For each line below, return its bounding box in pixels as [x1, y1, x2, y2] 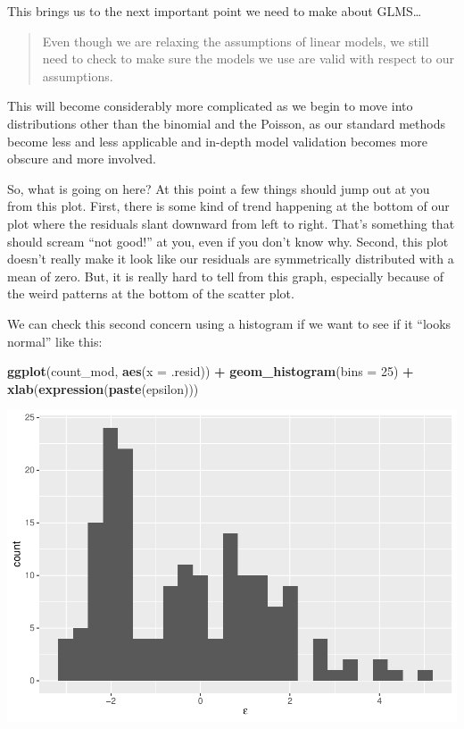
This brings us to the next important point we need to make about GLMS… [7, 2, 422, 20]
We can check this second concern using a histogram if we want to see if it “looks [7, 314, 452, 332]
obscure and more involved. [7, 149, 156, 168]
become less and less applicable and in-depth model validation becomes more [7, 131, 427, 150]
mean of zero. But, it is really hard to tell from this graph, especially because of [7, 266, 444, 285]
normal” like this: [7, 331, 103, 350]
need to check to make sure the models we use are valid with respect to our [42, 49, 454, 68]
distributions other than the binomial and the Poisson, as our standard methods [7, 113, 445, 132]
